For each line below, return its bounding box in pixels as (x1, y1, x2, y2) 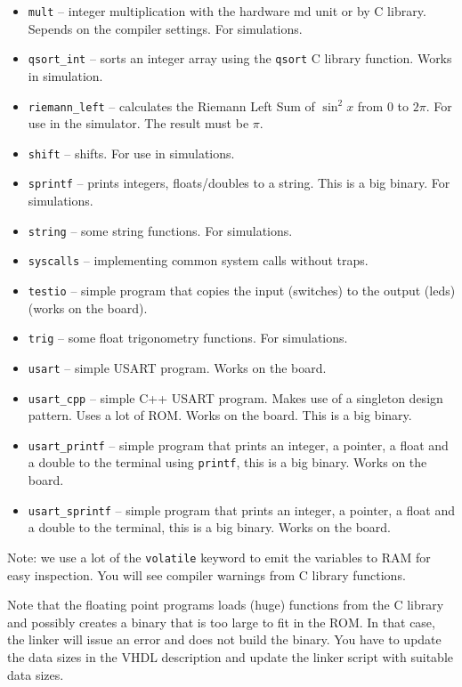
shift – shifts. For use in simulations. (28, 143, 235, 162)
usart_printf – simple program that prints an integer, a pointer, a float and (28, 435, 449, 454)
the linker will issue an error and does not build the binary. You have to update (7, 630, 442, 649)
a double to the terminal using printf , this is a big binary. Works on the (28, 453, 427, 472)
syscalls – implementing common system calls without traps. (28, 251, 369, 270)
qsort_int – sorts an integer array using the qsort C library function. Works (28, 49, 452, 68)
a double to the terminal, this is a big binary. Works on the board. (28, 518, 392, 537)
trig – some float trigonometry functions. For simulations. (28, 328, 348, 347)
